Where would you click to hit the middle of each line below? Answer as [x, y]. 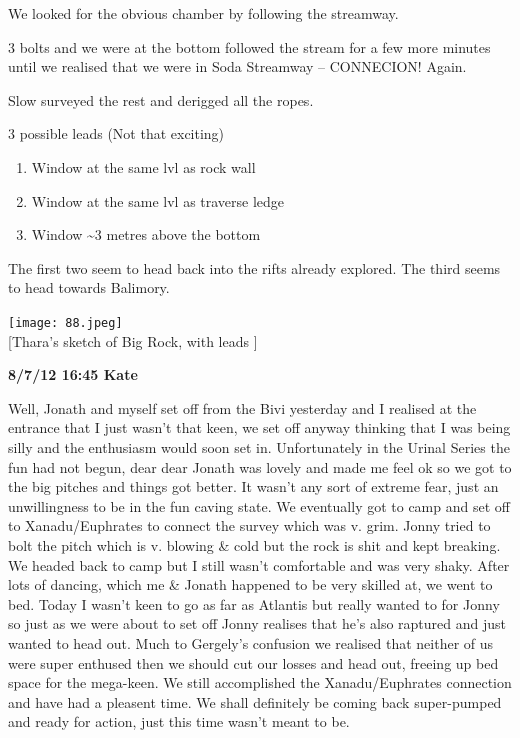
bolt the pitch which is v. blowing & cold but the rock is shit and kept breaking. [254, 544]
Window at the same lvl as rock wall [143, 166]
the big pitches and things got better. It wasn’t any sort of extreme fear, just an [253, 486]
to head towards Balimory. [89, 287]
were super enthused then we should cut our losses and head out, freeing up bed [253, 662]
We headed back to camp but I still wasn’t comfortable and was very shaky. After [259, 564]
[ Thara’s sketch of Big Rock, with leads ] [133, 340]
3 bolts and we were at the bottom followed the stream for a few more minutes [249, 46]
